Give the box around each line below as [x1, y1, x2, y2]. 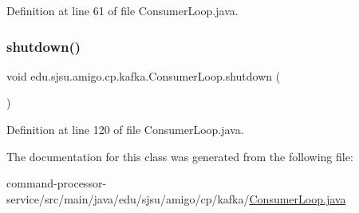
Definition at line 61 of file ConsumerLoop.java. [6, 2, 239, 18]
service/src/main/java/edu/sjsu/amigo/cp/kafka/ [6, 190, 250, 207]
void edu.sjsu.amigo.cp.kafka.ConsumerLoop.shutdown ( [6, 67, 281, 84]
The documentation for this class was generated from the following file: [6, 148, 353, 164]
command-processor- [6, 175, 107, 191]
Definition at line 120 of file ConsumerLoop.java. [6, 121, 244, 137]
